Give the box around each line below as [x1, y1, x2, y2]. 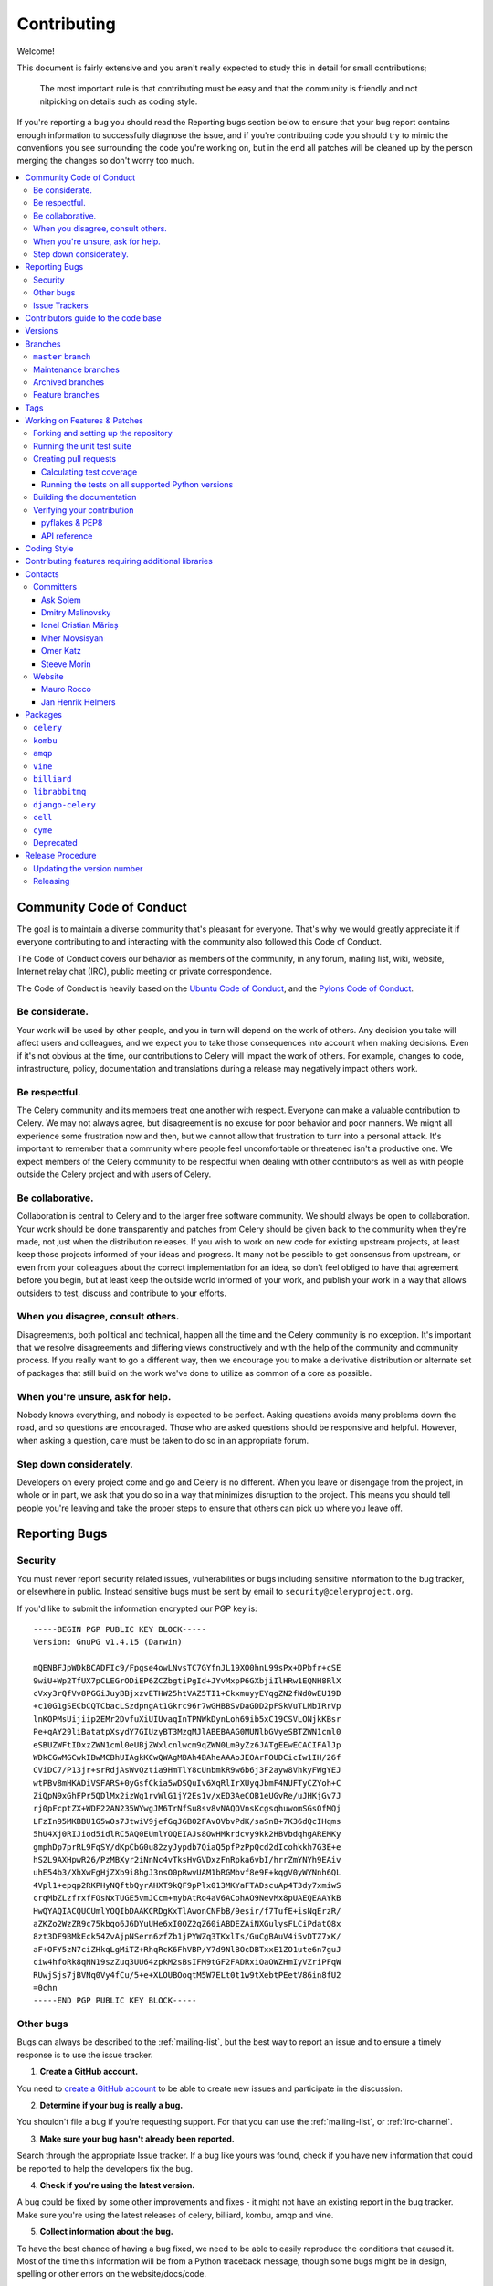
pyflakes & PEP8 [41, 518, 103, 529]
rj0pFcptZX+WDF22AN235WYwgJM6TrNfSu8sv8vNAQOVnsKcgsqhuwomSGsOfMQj [33, 1803, 341, 1814]
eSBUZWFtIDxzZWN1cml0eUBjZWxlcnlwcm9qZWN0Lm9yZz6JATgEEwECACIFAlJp [33, 1739, 341, 1750]
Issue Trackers [33, 300, 89, 311]
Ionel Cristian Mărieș [41, 620, 119, 631]
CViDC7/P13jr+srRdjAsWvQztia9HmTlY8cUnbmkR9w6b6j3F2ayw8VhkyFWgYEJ [33, 1765, 341, 1776]
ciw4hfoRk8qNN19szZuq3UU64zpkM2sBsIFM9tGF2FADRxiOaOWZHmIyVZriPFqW [33, 1957, 341, 1968]
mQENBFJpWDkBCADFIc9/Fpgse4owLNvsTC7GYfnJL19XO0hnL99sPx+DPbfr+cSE [33, 1662, 341, 1673]
